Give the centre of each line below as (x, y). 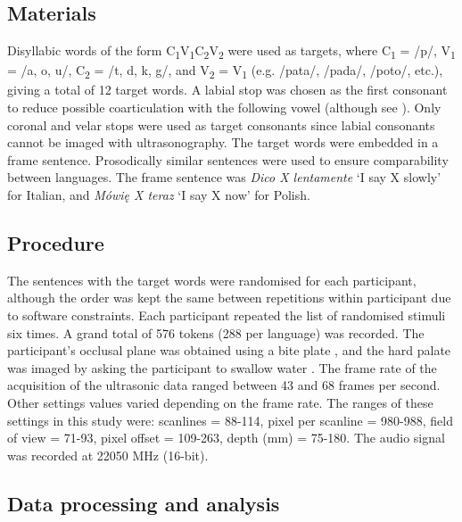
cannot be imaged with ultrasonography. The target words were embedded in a (223, 142)
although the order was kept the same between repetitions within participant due (229, 298)
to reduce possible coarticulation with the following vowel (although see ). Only (224, 108)
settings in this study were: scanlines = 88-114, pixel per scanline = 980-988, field (230, 420)
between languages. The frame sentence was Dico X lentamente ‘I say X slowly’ (224, 177)
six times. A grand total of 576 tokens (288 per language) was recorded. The (216, 332)
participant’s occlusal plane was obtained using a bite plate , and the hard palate (229, 350)
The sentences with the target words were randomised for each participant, (212, 280)
